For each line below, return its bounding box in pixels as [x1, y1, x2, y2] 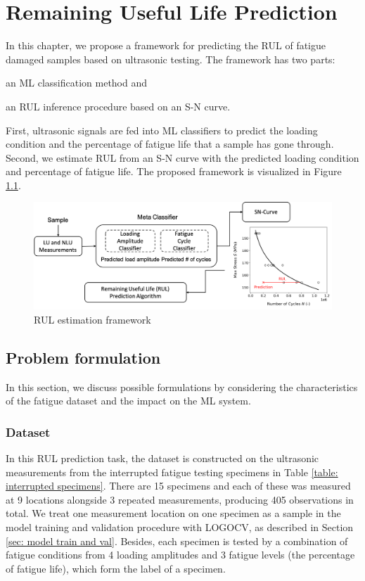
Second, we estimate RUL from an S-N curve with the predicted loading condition [6, 150, 359, 165]
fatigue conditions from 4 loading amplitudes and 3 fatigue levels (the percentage [6, 547, 355, 562]
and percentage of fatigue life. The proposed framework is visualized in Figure [6, 164, 342, 179]
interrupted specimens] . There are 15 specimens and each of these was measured [6, 478, 351, 493]
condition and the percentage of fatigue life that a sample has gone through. [6, 136, 334, 151]
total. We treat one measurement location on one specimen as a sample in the [6, 506, 341, 521]
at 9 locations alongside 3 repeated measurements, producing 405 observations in [6, 492, 354, 506]
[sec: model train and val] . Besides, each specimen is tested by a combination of [6, 533, 348, 548]
